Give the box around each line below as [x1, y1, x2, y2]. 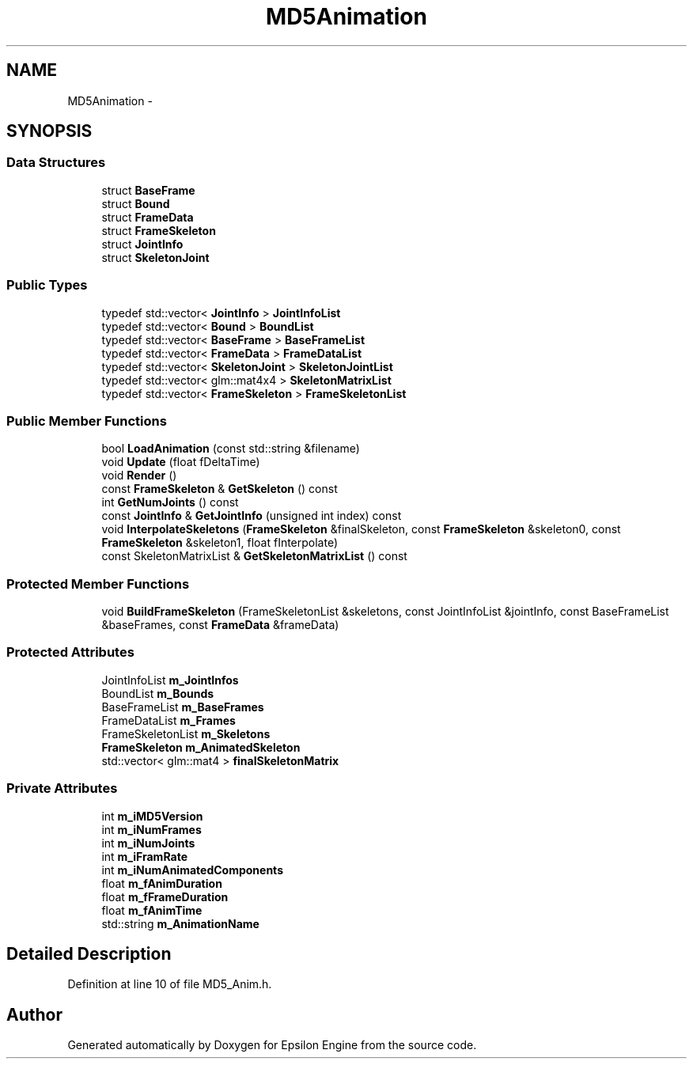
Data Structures [6, 154, 106, 171]
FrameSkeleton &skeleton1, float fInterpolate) [101, 536, 339, 550]
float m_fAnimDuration [101, 876, 222, 890]
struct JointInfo [101, 237, 184, 251]
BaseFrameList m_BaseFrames [101, 699, 264, 714]
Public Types [6, 277, 88, 294]
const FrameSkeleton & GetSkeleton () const [101, 482, 338, 496]
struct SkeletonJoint [101, 250, 210, 264]
